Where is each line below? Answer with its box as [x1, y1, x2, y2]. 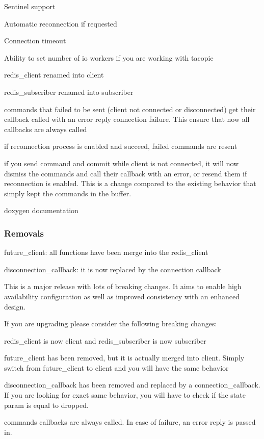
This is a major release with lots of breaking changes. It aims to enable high [4, 281, 242, 292]
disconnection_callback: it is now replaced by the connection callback [4, 264, 221, 274]
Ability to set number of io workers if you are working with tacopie [4, 52, 214, 63]
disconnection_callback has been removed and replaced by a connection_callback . [4, 379, 260, 390]
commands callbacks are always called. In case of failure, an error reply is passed [4, 417, 256, 427]
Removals [4, 226, 44, 239]
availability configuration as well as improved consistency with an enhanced [4, 291, 240, 301]
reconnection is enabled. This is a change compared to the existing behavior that [4, 178, 256, 189]
